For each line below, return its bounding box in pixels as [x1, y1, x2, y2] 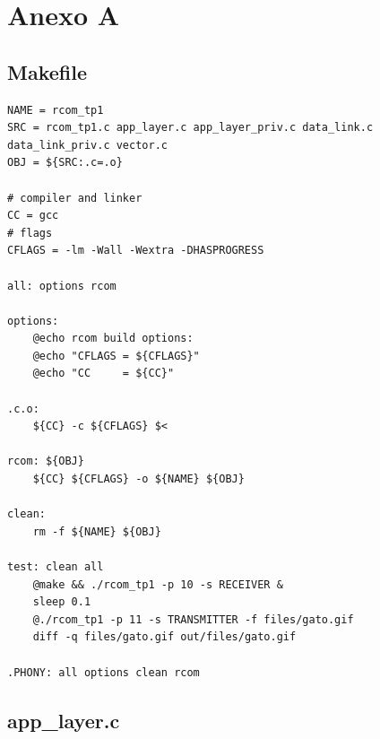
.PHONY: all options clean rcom [7, 665, 200, 679]
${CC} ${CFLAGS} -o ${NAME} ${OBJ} [32, 473, 245, 486]
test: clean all [7, 561, 104, 574]
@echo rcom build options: [32, 332, 194, 345]
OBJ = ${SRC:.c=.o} [7, 156, 123, 170]
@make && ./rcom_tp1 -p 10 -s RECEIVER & [32, 578, 283, 591]
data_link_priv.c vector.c [7, 138, 168, 152]
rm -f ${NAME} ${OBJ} [32, 525, 161, 538]
